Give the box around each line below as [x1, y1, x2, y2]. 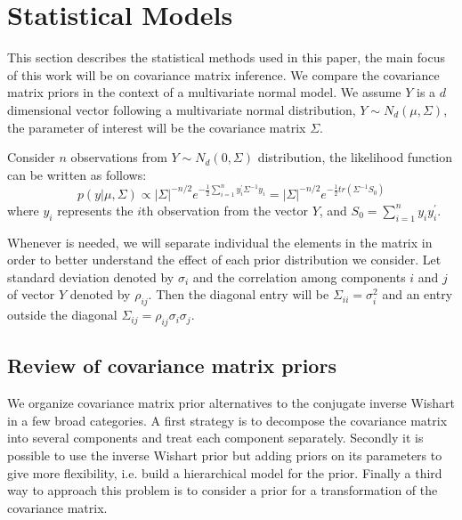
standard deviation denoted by [7, 267, 174, 286]
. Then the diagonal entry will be [148, 285, 329, 304]
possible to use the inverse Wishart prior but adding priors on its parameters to [7, 445, 442, 464]
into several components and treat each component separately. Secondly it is [7, 428, 424, 447]
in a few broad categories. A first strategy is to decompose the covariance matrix [7, 410, 448, 429]
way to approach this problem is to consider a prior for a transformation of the [7, 481, 438, 500]
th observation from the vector [142, 200, 308, 219]
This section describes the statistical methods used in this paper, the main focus [7, 48, 445, 67]
